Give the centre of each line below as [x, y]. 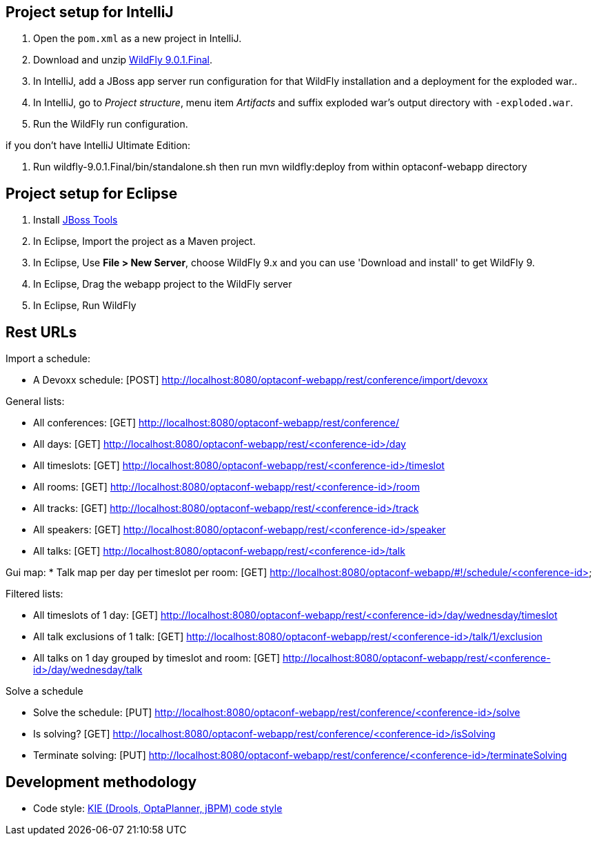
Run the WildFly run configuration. [111, 124]
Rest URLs [41, 332]
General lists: [35, 402]
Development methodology [101, 782]
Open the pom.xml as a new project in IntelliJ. [138, 39]
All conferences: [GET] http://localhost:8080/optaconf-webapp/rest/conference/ [216, 423]
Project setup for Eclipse [92, 193]
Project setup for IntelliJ [90, 12]
